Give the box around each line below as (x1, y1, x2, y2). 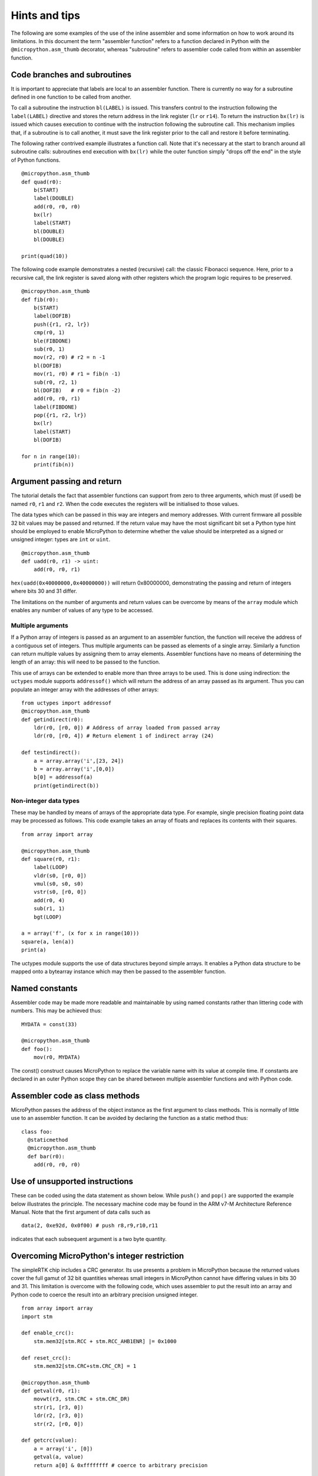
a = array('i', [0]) (33, 1445, 93, 1452)
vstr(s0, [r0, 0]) (33, 889, 87, 896)
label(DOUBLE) (33, 195, 75, 202)
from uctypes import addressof (21, 700, 112, 706)
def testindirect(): (21, 749, 81, 756)
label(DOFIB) (33, 313, 71, 319)
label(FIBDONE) (33, 403, 78, 410)
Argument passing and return (11, 476, 122, 486)
